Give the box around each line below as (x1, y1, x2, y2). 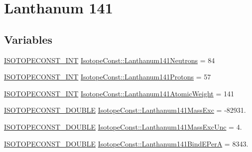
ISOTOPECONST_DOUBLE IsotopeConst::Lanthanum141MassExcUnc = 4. (4, 121, 242, 132)
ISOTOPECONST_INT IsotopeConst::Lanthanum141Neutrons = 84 (4, 55, 215, 65)
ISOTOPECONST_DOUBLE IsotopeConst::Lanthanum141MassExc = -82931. (4, 105, 246, 115)
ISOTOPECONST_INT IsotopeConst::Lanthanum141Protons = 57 (4, 72, 211, 82)
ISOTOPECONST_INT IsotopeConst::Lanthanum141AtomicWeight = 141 (4, 88, 235, 98)
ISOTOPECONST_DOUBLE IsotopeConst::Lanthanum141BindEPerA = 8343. (4, 138, 249, 149)
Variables (4, 31, 53, 47)
